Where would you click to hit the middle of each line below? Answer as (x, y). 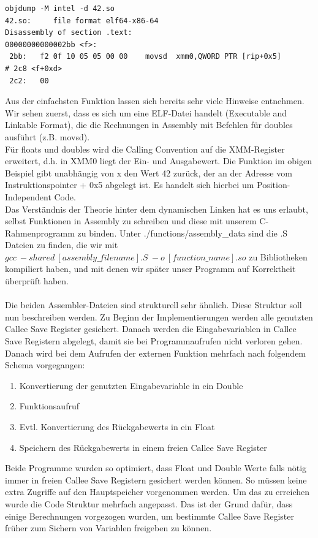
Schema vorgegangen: (45, 365)
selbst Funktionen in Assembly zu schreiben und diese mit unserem (131, 221)
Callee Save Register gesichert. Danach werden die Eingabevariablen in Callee (151, 329)
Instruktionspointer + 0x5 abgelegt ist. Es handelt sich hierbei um (130, 185)
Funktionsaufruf (49, 406)
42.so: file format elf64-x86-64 (82, 21)
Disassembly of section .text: (69, 33)
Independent (28, 196)
